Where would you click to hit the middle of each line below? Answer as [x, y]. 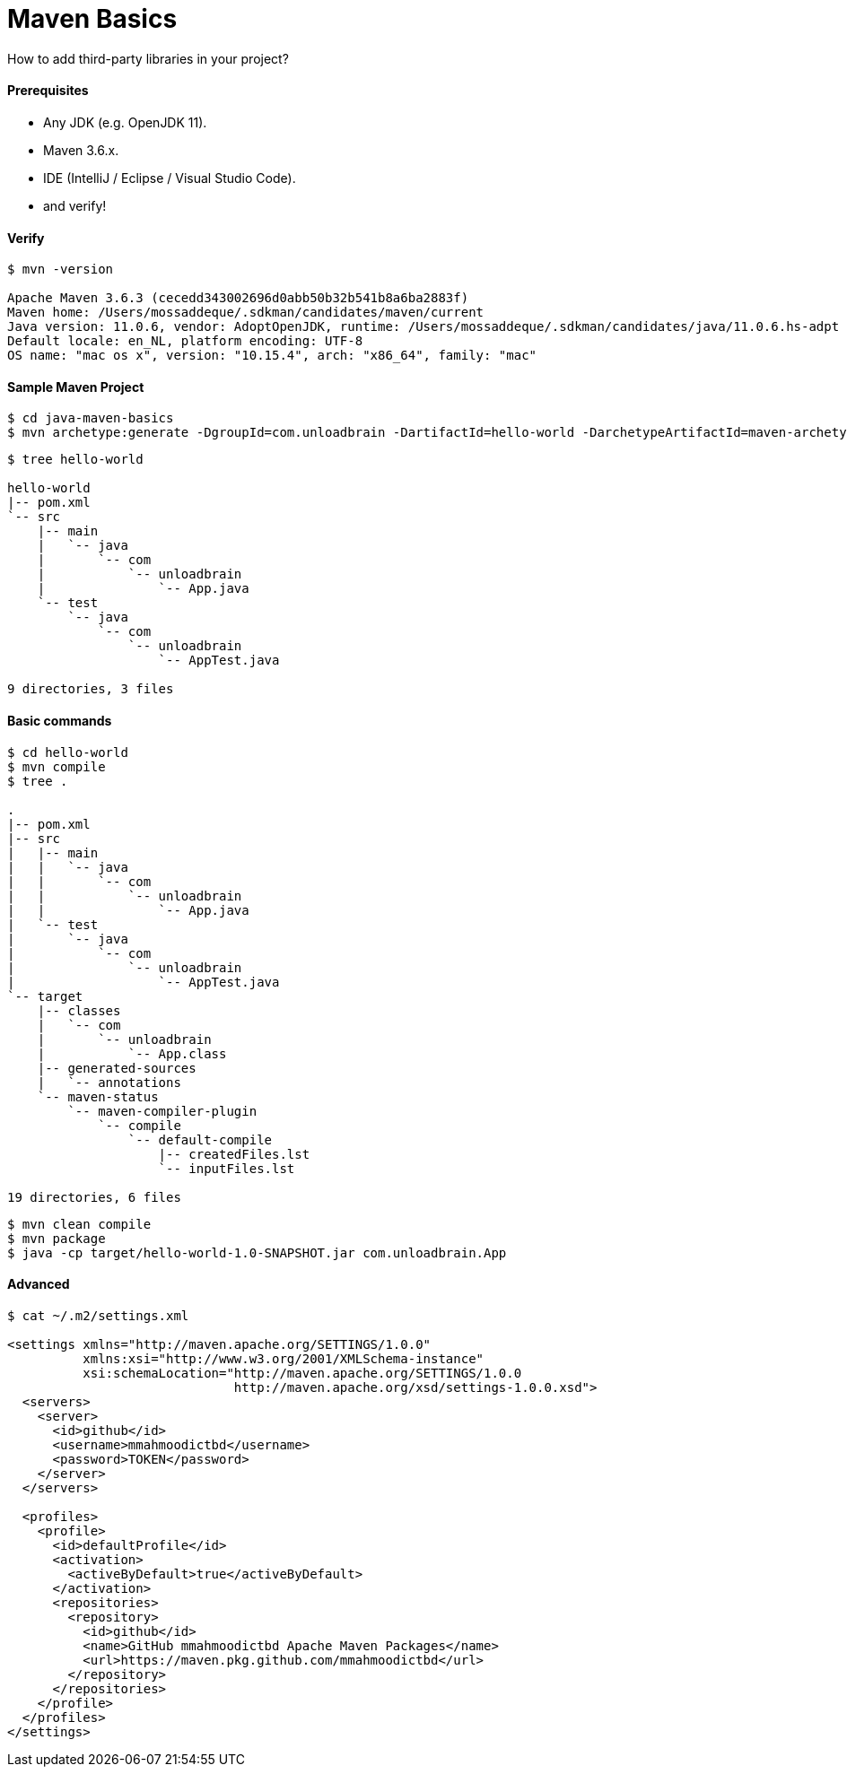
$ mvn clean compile [79, 1224]
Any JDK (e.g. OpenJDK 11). [125, 122]
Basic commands [60, 721]
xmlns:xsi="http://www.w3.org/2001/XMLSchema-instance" [284, 1358]
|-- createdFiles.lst [234, 1154]
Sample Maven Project [76, 387]
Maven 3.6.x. [81, 150]
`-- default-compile [200, 1139]
